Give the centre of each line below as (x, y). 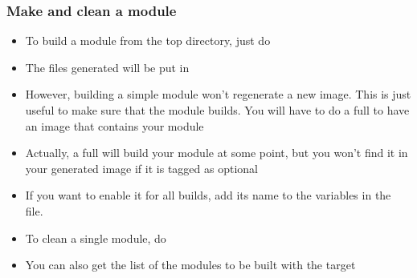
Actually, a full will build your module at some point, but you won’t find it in (217, 153)
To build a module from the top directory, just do (148, 40)
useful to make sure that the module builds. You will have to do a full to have (217, 110)
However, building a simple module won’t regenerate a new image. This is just (218, 94)
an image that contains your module (114, 125)
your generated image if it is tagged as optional (141, 168)
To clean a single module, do (96, 238)
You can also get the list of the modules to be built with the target (190, 265)
